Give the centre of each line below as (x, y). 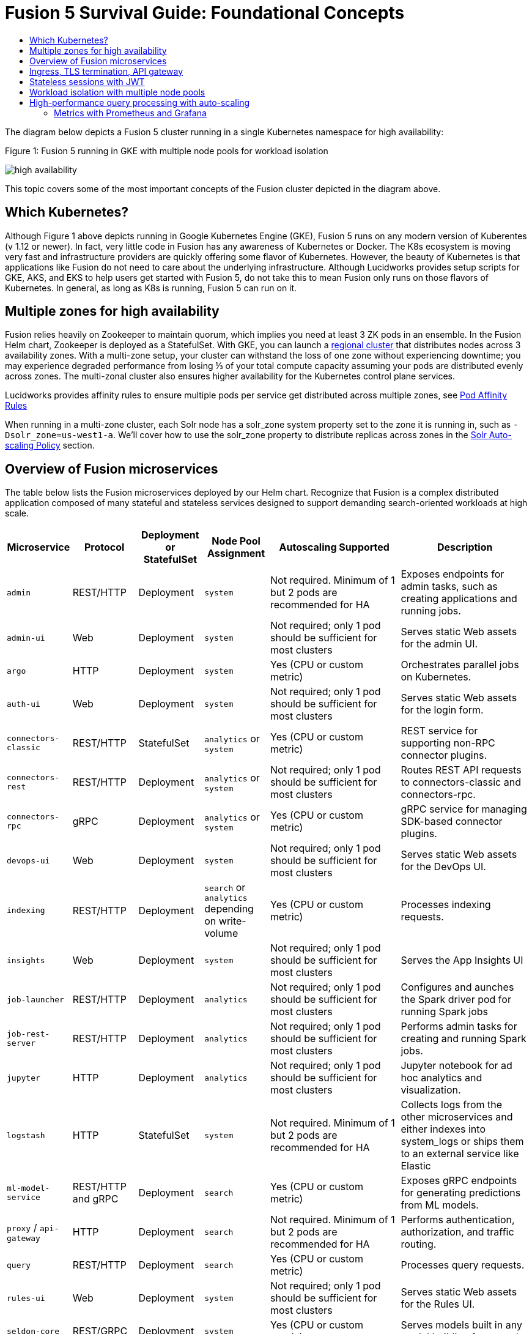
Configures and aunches (457, 987)
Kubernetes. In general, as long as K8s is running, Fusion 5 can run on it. (151, 288)
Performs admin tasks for (459, 1027)
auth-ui (24, 704)
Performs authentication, (458, 1220)
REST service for (439, 731)
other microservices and (457, 1117)
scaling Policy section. (50, 445)
